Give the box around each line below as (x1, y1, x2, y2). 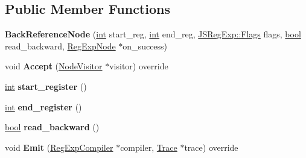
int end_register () (5, 100, 82, 113)
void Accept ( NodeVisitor (5, 60, 103, 72)
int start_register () (5, 80, 87, 92)
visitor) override (109, 60, 168, 72)
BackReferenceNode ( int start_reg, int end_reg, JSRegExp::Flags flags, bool (5, 28, 301, 40)
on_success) (123, 39, 168, 52)
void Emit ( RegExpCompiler (5, 141, 113, 153)
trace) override (184, 141, 238, 153)
